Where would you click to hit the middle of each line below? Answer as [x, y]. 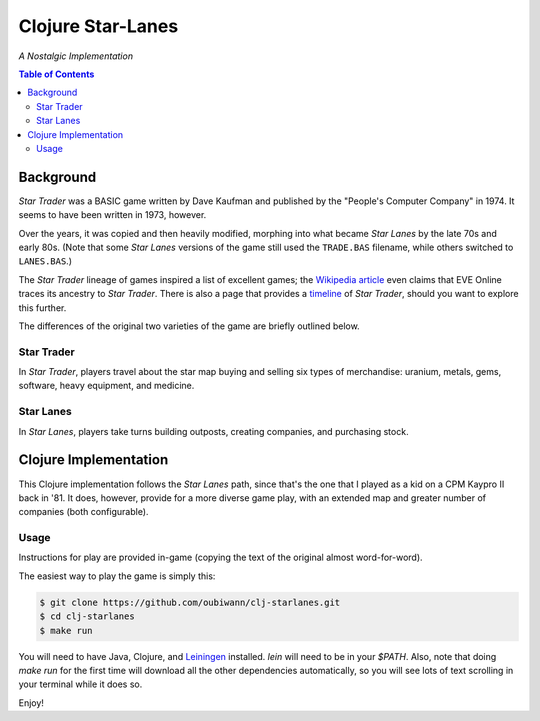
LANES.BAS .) [45, 261]
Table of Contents [56, 74]
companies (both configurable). [83, 512]
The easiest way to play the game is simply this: [117, 576]
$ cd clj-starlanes [87, 616]
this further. [42, 307]
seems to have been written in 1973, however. [112, 215]
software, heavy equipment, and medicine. [106, 386]
